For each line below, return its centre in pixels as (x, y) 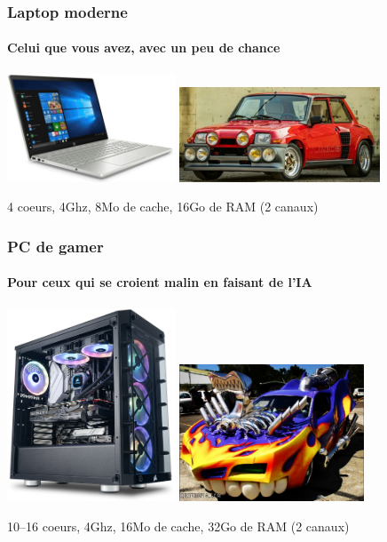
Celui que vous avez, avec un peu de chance (144, 48)
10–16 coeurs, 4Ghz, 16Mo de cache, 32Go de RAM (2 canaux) (178, 526)
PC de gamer (55, 246)
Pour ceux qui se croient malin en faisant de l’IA (160, 282)
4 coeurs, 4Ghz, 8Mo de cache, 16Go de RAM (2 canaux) (163, 207)
